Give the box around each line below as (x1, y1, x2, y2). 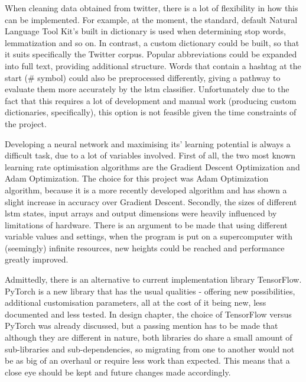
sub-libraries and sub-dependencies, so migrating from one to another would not (5, 342, 295, 355)
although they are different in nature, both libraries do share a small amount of (5, 331, 292, 344)
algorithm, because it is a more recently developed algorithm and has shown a (5, 183, 287, 196)
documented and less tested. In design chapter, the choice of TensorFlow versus (5, 307, 292, 320)
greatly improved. (5, 253, 69, 266)
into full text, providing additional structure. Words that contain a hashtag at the (5, 59, 301, 72)
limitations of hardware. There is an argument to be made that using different (5, 218, 288, 231)
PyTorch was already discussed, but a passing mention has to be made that (5, 319, 278, 332)
